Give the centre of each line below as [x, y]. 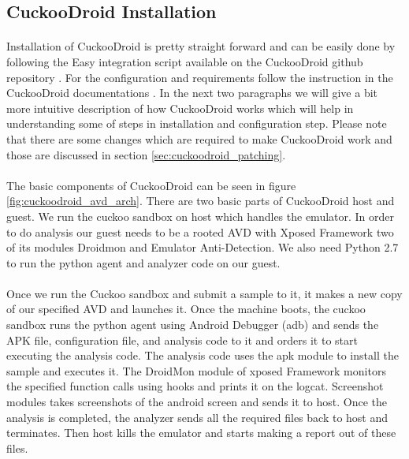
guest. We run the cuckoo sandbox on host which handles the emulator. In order [201, 216]
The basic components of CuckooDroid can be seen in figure [151, 185]
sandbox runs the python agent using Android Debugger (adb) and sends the [193, 325]
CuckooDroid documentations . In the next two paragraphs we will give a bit [192, 93]
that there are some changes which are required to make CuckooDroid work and [199, 138]
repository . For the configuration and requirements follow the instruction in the [200, 77]
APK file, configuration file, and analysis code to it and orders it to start [182, 340]
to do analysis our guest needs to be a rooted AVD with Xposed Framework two [200, 231]
